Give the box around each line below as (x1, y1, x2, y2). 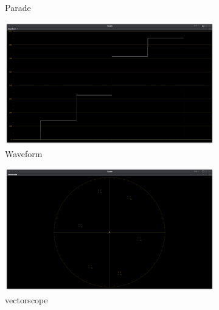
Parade (5, 1, 31, 13)
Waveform (5, 147, 43, 160)
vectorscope (5, 293, 48, 306)
